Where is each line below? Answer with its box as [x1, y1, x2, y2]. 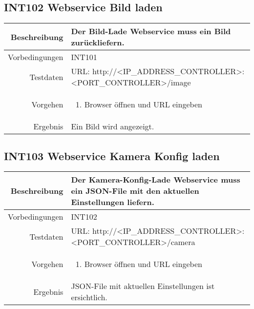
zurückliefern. [71, 37, 125, 48]
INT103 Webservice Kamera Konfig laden [4, 148, 220, 163]
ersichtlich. [71, 291, 107, 303]
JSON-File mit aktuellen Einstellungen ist [71, 280, 215, 292]
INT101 [71, 51, 97, 63]
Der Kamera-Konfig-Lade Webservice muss [71, 174, 240, 185]
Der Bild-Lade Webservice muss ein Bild [71, 25, 231, 37]
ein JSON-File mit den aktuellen [71, 185, 199, 197]
